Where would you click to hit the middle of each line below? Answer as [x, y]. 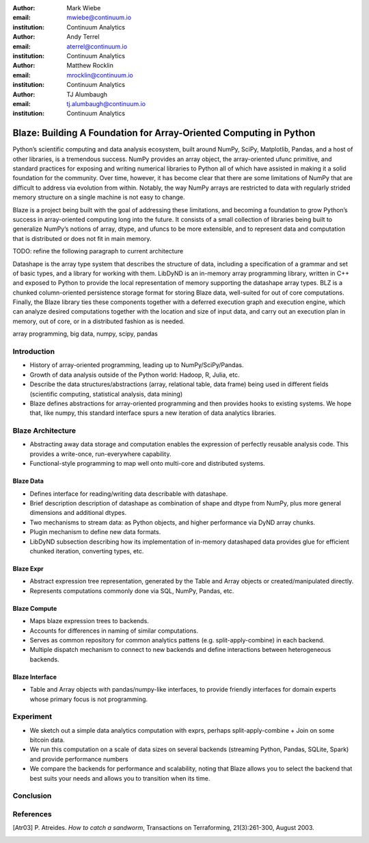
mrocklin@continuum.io [100, 75]
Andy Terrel [83, 37]
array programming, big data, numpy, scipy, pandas [85, 334]
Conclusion [32, 796]
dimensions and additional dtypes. [78, 513]
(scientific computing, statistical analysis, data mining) [106, 394]
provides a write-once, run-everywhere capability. [100, 454]
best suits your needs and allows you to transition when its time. [120, 778]
